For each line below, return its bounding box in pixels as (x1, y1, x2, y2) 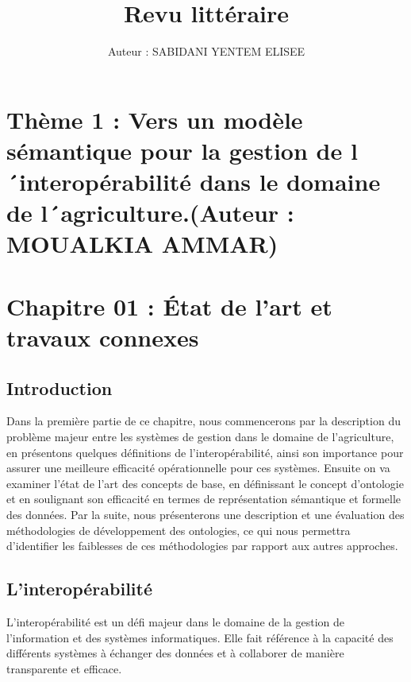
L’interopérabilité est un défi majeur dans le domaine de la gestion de (6, 613, 344, 630)
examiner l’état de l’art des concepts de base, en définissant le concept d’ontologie (6, 475, 404, 491)
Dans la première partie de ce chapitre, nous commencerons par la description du (6, 413, 401, 429)
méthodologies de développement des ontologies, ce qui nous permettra (6, 521, 351, 538)
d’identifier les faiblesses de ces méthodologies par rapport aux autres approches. (6, 537, 398, 554)
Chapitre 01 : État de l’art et (6, 289, 332, 322)
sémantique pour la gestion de (6, 134, 343, 166)
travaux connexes (6, 321, 199, 354)
